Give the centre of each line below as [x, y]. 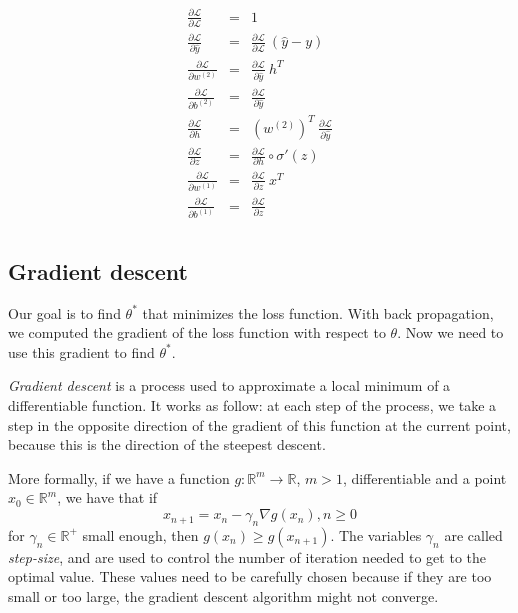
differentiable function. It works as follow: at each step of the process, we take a [252, 405]
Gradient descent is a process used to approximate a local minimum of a [229, 385]
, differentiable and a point [424, 477]
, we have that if [107, 497]
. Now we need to [450, 332]
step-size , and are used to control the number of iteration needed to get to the [247, 556]
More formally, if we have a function [119, 477]
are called [473, 534]
